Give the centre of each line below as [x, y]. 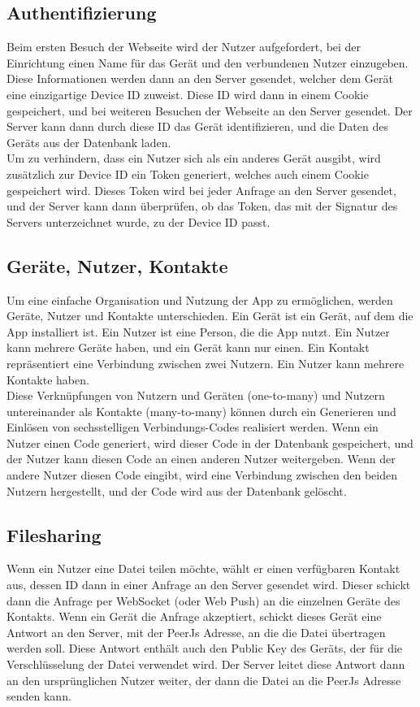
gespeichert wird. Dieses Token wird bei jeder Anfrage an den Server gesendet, [201, 190]
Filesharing [54, 534]
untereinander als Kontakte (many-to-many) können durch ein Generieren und [201, 411]
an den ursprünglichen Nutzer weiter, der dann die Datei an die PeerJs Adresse [204, 680]
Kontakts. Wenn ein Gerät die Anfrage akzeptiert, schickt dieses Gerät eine [194, 616]
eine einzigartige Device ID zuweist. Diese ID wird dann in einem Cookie [188, 94]
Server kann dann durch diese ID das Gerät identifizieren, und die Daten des [197, 126]
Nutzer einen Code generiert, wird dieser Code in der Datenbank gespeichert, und [210, 442]
